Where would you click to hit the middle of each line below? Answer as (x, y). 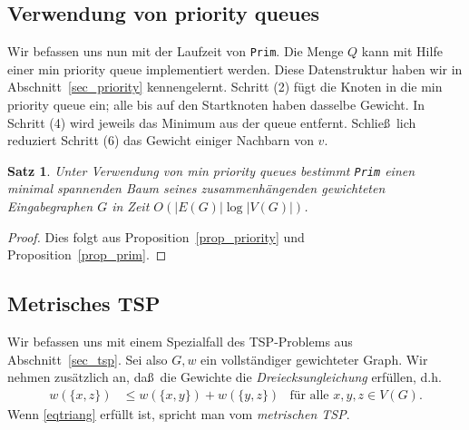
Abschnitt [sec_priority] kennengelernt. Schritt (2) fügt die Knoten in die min (225, 87)
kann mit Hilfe (402, 51)
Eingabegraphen (50, 206)
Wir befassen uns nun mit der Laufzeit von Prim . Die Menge (176, 51)
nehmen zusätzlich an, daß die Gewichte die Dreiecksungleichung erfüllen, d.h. (225, 377)
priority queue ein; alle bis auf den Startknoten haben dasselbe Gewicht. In (216, 105)
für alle (309, 395)
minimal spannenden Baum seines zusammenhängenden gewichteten (196, 188)
